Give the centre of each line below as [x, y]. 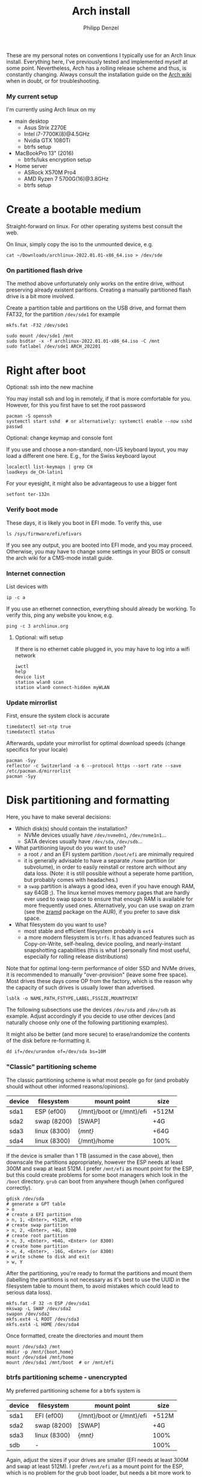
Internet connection [36, 573]
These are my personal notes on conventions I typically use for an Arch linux [101, 55]
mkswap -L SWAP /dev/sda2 [38, 1308]
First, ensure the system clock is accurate [58, 716]
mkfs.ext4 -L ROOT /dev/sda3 [43, 1319]
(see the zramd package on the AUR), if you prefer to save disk [102, 912]
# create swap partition [37, 1225]
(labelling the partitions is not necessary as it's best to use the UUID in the [98, 1279]
